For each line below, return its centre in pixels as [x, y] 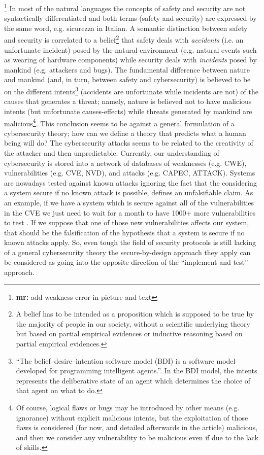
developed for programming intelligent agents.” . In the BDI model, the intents [137, 371]
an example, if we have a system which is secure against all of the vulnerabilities [129, 202]
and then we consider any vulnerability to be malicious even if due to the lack [137, 437]
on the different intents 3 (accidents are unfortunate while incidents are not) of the [131, 91]
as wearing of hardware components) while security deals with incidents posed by [130, 60]
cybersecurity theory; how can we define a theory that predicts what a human [125, 133]
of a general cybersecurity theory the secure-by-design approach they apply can [127, 252]
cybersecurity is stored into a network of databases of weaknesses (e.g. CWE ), [125, 163]
